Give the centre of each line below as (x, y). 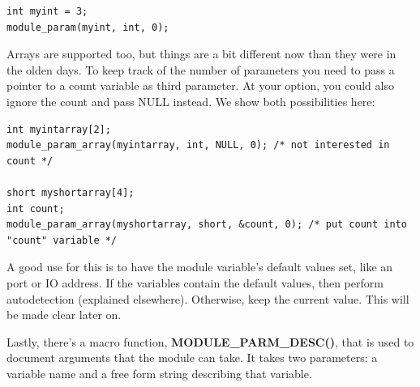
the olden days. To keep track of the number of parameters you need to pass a (201, 69)
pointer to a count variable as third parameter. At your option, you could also (200, 85)
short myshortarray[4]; (71, 192)
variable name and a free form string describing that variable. (159, 373)
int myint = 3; (47, 11)
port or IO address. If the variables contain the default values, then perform (195, 282)
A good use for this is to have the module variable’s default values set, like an (200, 267)
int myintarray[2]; (59, 129)
